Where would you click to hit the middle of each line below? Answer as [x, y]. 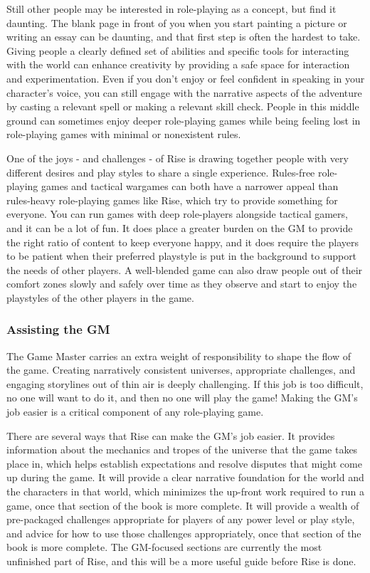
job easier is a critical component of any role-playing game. [135, 412]
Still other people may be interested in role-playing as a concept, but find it [171, 9]
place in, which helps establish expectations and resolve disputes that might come [184, 463]
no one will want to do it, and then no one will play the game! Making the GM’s [182, 398]
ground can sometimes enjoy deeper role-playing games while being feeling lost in [184, 120]
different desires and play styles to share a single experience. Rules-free [161, 172]
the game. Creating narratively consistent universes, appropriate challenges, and [181, 370]
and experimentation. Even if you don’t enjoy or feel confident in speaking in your [186, 78]
